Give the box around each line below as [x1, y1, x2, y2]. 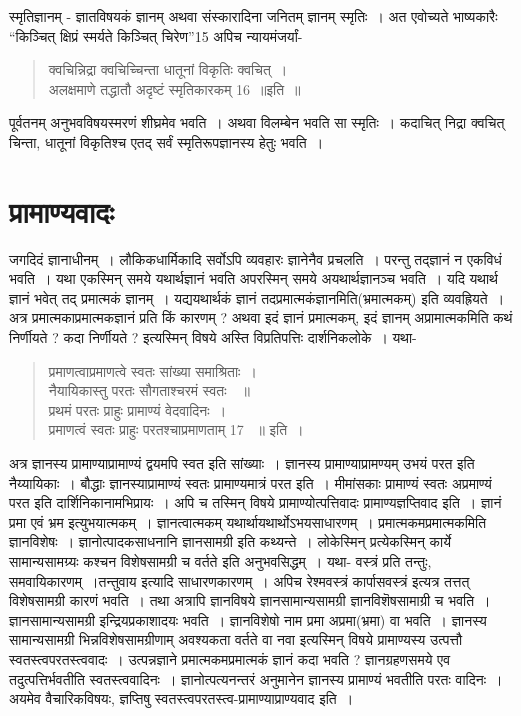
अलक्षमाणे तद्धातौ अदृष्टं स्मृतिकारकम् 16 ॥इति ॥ [48, 78, 301, 99]
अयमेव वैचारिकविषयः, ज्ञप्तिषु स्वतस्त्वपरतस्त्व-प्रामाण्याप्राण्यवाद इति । [9, 688, 354, 709]
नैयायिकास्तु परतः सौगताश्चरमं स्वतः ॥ [48, 380, 251, 401]
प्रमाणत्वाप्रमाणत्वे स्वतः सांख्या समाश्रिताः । [48, 360, 257, 381]
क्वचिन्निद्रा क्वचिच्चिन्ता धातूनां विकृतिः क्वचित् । [48, 59, 288, 80]
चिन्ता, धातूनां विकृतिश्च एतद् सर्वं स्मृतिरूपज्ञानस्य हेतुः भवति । [9, 131, 324, 152]
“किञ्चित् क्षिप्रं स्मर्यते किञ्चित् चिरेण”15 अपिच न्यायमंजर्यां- [9, 25, 303, 46]
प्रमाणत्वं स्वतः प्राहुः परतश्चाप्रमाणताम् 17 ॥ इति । [48, 419, 304, 440]
